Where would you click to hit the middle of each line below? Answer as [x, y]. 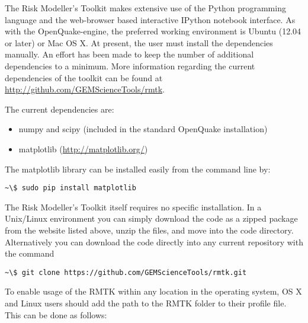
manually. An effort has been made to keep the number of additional [129, 54]
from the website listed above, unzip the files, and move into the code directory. [149, 230]
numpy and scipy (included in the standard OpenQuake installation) [143, 129]
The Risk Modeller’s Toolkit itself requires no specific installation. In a [133, 207]
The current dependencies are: [60, 109]
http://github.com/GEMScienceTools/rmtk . [85, 89]
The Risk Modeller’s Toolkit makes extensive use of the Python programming [145, 8]
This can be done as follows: [56, 314]
